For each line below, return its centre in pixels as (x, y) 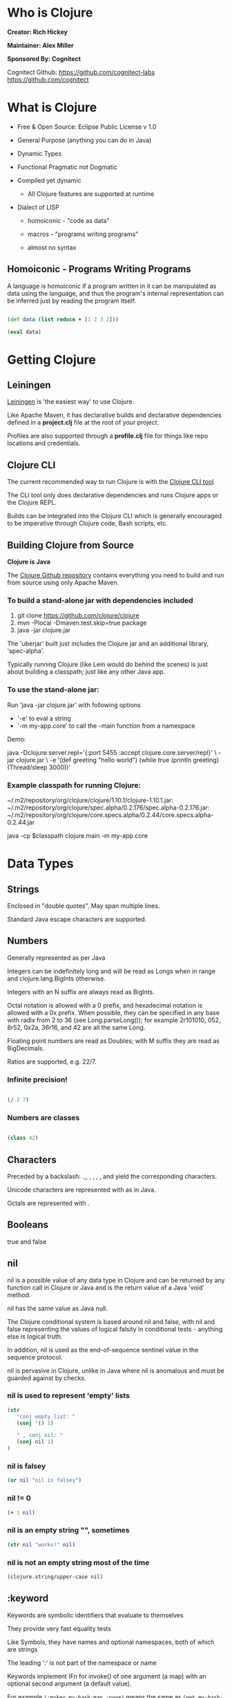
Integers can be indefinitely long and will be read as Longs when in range (112, 971)
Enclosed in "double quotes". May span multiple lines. (84, 906)
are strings (22, 1649)
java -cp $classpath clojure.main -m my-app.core (78, 835)
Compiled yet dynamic (49, 180)
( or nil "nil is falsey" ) (44, 1481)
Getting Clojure (52, 360)
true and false (27, 1242)
